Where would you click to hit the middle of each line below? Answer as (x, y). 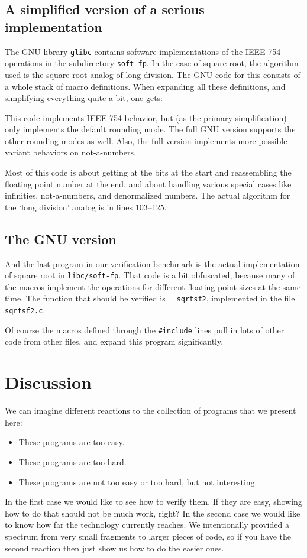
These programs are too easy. (72, 442)
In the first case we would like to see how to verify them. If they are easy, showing (153, 502)
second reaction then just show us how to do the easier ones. (114, 548)
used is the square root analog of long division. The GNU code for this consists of (153, 74)
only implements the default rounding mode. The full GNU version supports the (150, 129)
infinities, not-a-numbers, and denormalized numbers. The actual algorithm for (148, 195)
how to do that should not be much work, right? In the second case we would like (153, 513)
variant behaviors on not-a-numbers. (70, 152)
